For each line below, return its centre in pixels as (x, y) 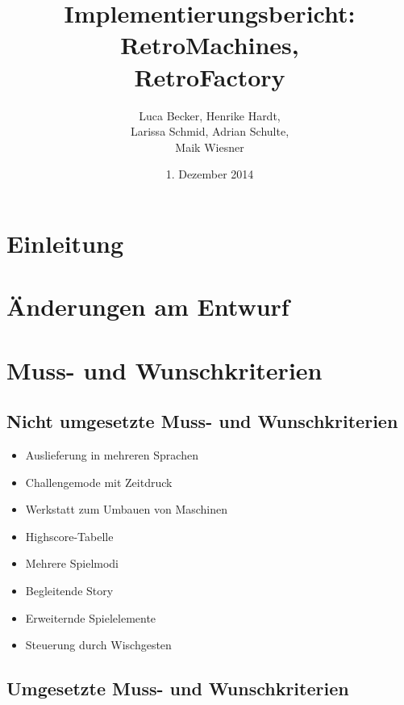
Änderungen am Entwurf (148, 306)
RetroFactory (210, 76)
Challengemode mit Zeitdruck (99, 482)
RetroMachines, (210, 45)
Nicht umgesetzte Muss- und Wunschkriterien (202, 421)
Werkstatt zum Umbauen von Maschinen (127, 509)
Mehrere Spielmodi (72, 563)
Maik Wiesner (210, 147)
